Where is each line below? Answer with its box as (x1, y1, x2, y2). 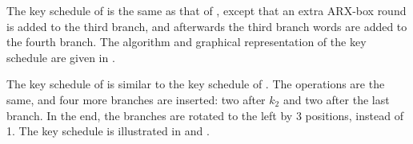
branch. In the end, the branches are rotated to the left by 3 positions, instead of (6, 107, 403, 123)
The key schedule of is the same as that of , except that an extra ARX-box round (6, 2, 407, 18)
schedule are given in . (6, 49, 115, 65)
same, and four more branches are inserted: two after (6, 91, 266, 107)
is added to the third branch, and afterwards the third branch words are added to (6, 18, 407, 34)
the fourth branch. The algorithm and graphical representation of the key (6, 33, 367, 50)
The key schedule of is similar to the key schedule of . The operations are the (6, 76, 385, 92)
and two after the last (283, 91, 390, 107)
